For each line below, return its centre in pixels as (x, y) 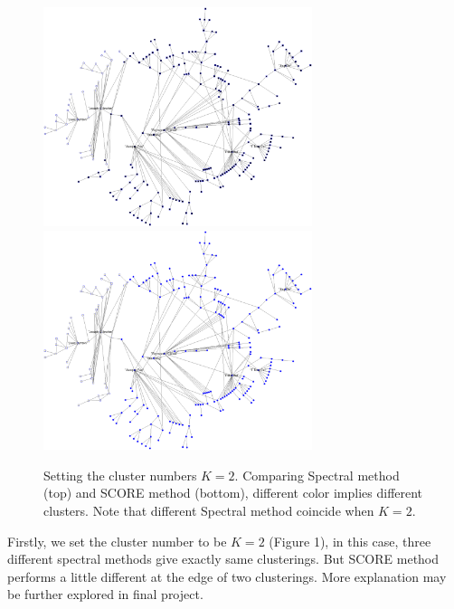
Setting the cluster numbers (120, 475)
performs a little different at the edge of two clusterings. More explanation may (227, 576)
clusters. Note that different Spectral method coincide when (209, 510)
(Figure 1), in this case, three (350, 541)
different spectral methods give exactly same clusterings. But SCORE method (223, 559)
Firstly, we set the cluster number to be (117, 541)
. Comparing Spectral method (317, 475)
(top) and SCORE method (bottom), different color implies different (233, 493)
